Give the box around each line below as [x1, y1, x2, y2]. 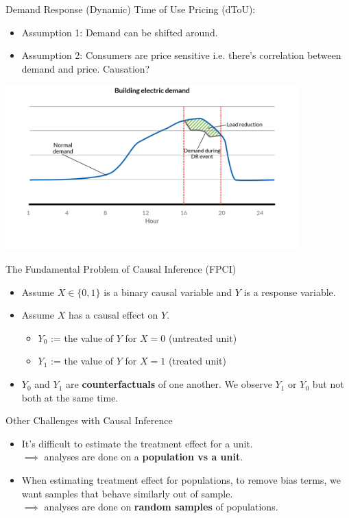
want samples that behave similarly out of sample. [21, 486, 233, 500]
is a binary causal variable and [104, 284, 232, 299]
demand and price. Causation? [21, 61, 150, 75]
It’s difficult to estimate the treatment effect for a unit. [21, 436, 253, 450]
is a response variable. [243, 284, 336, 299]
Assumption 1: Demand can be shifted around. [21, 25, 218, 39]
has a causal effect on [68, 308, 158, 322]
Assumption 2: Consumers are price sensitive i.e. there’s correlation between [21, 48, 341, 62]
